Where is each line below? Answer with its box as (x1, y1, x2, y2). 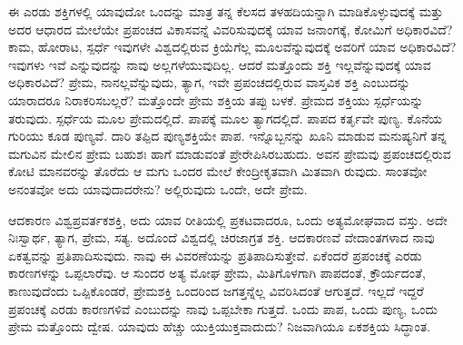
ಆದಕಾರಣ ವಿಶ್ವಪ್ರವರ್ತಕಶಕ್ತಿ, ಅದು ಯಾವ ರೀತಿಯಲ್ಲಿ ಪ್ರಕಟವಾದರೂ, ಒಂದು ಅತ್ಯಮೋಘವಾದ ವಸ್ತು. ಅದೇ (8, 210, 448, 229)
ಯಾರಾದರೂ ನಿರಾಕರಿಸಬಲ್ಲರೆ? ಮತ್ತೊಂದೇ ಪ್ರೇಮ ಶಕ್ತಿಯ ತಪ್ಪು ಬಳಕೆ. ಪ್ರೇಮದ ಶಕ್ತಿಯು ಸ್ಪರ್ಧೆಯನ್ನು (8, 90, 424, 109)
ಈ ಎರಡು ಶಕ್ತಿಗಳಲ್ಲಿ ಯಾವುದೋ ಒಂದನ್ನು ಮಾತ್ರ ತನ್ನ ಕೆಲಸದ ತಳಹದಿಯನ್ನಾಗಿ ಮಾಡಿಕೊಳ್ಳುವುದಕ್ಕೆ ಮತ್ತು (8, 2, 444, 20)
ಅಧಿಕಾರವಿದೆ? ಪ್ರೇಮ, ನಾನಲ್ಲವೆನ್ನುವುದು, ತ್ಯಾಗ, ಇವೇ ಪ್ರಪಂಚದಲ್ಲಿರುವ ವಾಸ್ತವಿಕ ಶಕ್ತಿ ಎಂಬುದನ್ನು (8, 73, 410, 92)
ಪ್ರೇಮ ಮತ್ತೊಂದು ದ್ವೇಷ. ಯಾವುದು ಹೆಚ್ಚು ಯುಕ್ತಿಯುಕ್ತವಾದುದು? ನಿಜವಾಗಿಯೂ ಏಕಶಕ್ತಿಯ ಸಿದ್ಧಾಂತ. (8, 317, 431, 336)
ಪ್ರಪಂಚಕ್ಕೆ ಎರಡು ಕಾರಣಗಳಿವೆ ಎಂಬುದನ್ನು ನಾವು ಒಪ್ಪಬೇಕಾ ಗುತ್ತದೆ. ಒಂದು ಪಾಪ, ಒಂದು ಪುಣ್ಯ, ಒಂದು (8, 299, 438, 318)
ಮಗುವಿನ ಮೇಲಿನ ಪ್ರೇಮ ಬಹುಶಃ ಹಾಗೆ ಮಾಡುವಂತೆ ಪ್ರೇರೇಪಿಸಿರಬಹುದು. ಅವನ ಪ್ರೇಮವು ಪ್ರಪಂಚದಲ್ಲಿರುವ (8, 143, 451, 163)
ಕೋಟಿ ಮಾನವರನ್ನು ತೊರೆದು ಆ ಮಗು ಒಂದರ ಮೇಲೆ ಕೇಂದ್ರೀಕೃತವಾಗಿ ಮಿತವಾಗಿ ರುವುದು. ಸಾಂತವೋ (8, 162, 428, 181)
